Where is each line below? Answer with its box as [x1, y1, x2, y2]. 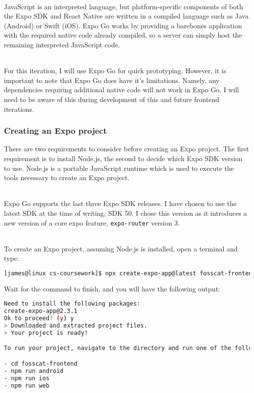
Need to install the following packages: [4, 300, 141, 308]
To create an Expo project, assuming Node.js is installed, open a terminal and [4, 243, 238, 253]
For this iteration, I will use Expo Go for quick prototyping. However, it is [4, 65, 227, 76]
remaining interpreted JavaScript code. [4, 39, 120, 49]
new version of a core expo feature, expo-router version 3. [4, 217, 180, 228]
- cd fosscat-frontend [4, 360, 78, 367]
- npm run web [4, 382, 50, 389]
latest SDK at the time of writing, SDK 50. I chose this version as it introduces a [4, 207, 247, 218]
